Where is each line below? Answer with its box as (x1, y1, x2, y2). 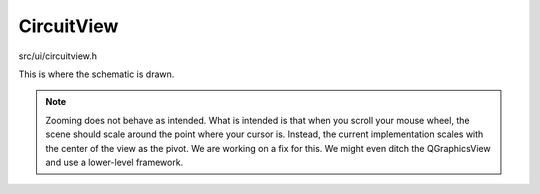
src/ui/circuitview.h (18, 50, 98, 62)
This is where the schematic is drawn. (18, 68, 175, 80)
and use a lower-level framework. (45, 156, 184, 168)
